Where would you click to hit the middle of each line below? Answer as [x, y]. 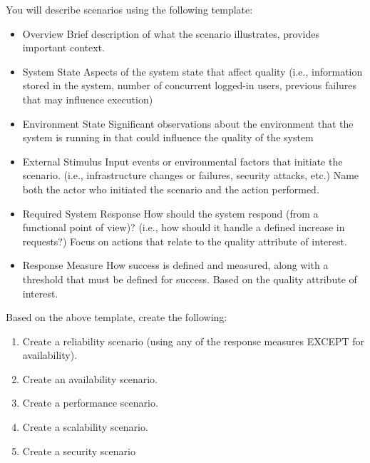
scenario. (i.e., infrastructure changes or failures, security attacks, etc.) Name [191, 175]
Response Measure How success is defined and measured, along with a [175, 265]
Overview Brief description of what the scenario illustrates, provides [171, 33]
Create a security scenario [79, 451]
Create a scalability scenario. [85, 427]
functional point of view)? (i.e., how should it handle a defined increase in [184, 227]
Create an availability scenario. [90, 378]
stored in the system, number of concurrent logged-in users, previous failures [190, 85]
